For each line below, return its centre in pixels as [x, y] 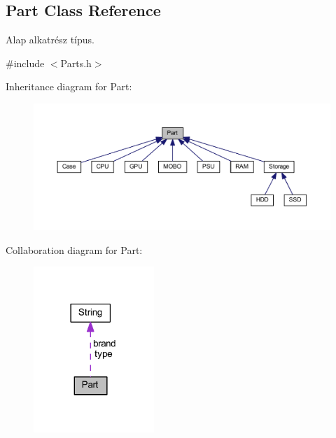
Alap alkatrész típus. [50, 40]
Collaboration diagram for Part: [74, 249]
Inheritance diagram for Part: [69, 86]
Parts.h [76, 63]
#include [25, 63]
